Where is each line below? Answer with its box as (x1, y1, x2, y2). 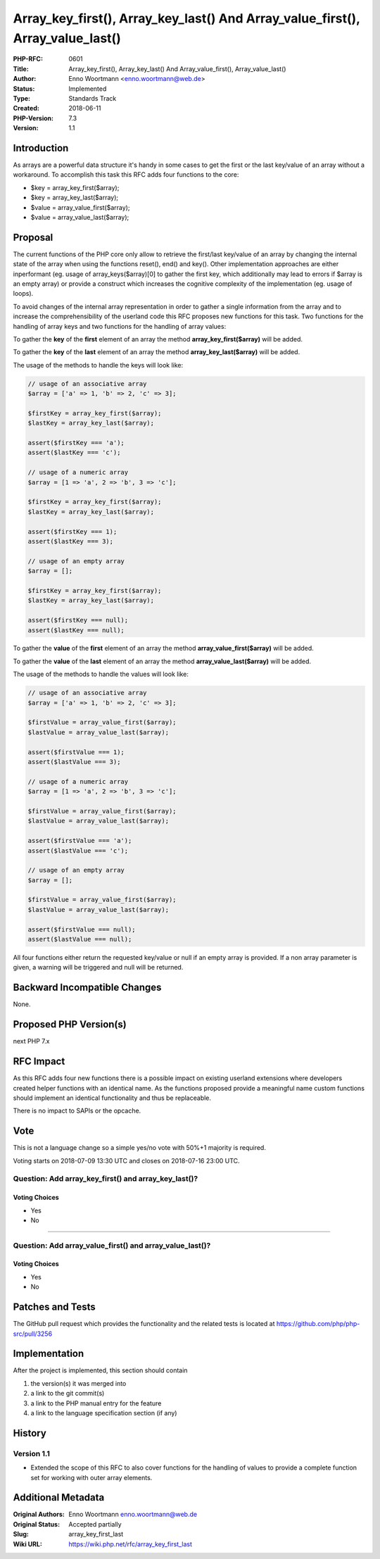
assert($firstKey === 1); (27, 527, 118, 535)
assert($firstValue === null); (27, 925, 137, 933)
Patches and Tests (13, 1301, 96, 1313)
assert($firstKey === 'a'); (27, 439, 125, 447)
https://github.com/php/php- (276, 1320, 360, 1328)
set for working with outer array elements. (30, 1473, 153, 1482)
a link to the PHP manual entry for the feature (30, 1398, 162, 1408)
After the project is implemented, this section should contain (13, 1366, 188, 1375)
